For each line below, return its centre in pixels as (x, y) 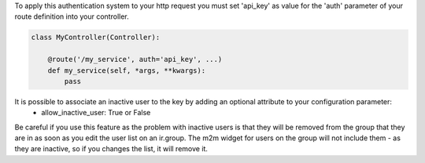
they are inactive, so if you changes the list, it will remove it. (111, 149)
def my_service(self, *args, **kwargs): (127, 70)
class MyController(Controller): (96, 38)
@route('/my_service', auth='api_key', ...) (135, 60)
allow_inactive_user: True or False (96, 113)
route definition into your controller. (72, 16)
